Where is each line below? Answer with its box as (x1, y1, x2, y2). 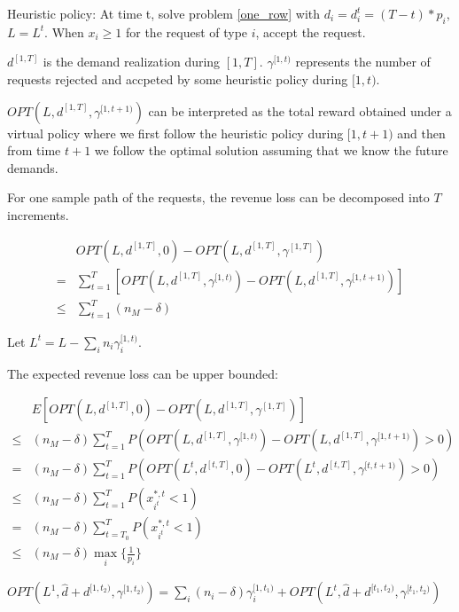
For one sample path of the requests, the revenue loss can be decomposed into (7, 188, 430, 207)
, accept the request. (255, 22, 366, 41)
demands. (7, 158, 58, 177)
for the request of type (125, 22, 248, 41)
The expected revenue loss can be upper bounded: (7, 364, 278, 382)
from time (7, 141, 61, 160)
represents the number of (295, 52, 431, 71)
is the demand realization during (43, 52, 221, 71)
